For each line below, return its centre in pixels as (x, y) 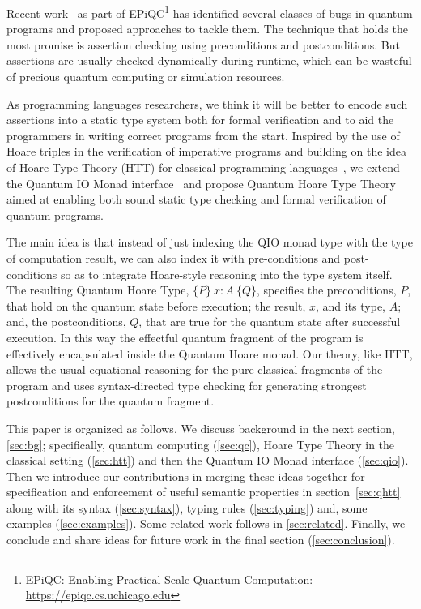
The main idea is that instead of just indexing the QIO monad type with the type (210, 242)
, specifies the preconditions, (327, 290)
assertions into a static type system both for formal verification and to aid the (200, 120)
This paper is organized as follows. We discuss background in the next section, (201, 428)
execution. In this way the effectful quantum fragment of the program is (185, 337)
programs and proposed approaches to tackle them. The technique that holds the (207, 29)
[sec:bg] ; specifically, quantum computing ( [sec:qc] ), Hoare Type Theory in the (201, 444)
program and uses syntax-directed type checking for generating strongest (187, 385)
